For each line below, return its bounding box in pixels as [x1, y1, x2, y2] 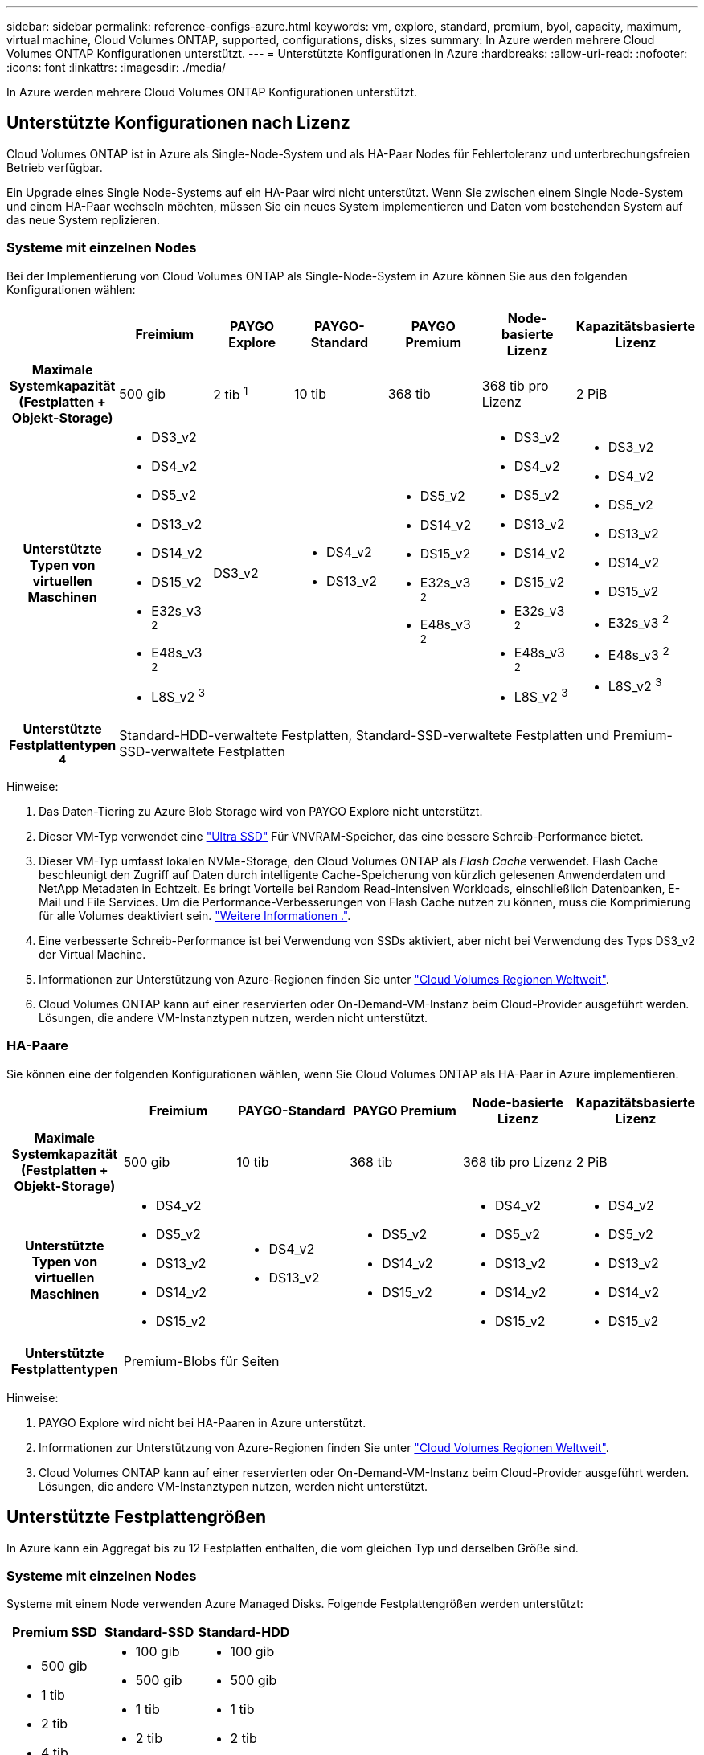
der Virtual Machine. [39, 947, 146, 961]
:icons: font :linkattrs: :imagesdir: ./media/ [6, 60, 227, 74]
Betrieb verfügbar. [6, 160, 103, 174]
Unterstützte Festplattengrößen [6, 1507, 267, 1528]
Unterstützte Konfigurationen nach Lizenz [6, 112, 350, 133]
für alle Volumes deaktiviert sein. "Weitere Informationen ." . [39, 908, 351, 922]
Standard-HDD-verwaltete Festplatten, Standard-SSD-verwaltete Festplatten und [119, 726, 610, 743]
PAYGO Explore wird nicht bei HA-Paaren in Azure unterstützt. [39, 1415, 366, 1430]
